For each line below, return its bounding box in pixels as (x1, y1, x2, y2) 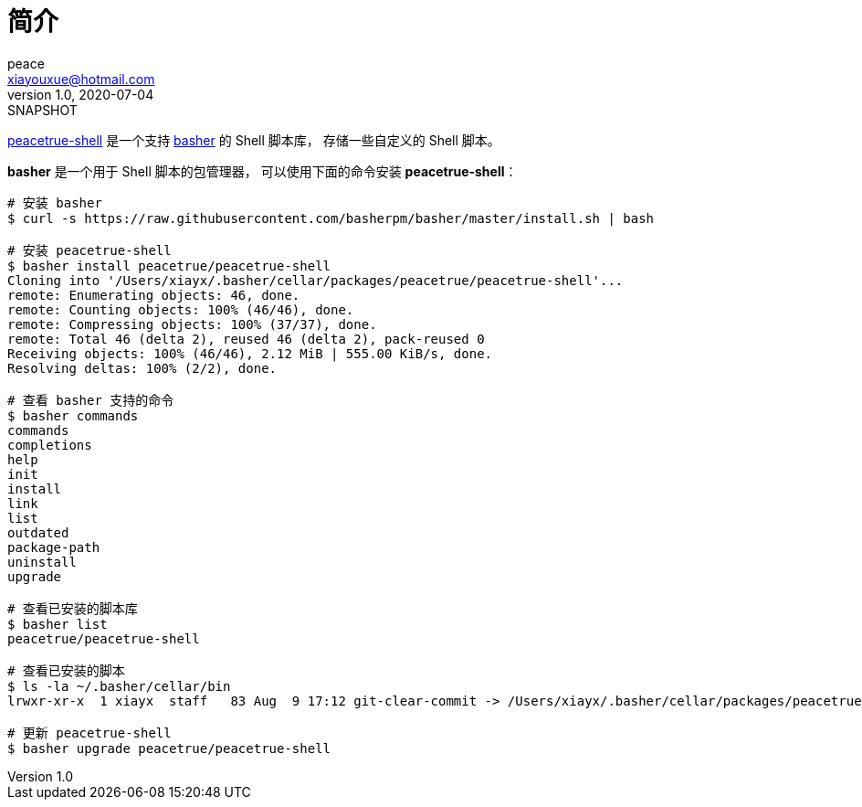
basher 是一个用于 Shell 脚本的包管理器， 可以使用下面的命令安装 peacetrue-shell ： (7, 163, 518, 179)
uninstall (7, 554, 77, 569)
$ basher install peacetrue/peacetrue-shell (7, 258, 331, 273)
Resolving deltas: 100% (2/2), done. (7, 360, 278, 376)
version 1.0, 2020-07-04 (7, 86, 154, 102)
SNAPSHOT (7, 101, 78, 118)
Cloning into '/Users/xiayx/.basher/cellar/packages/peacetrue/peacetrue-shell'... (7, 272, 624, 288)
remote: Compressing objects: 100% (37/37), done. (7, 316, 377, 332)
